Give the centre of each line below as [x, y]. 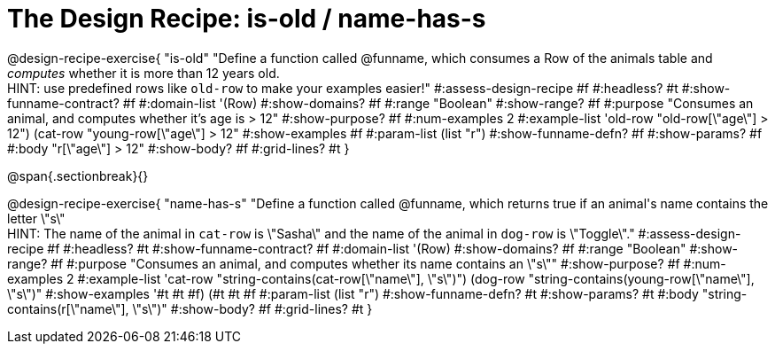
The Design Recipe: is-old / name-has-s [247, 19]
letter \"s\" [36, 218]
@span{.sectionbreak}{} [78, 175]
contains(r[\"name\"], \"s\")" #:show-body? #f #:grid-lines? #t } [190, 308]
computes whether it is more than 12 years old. [143, 73]
